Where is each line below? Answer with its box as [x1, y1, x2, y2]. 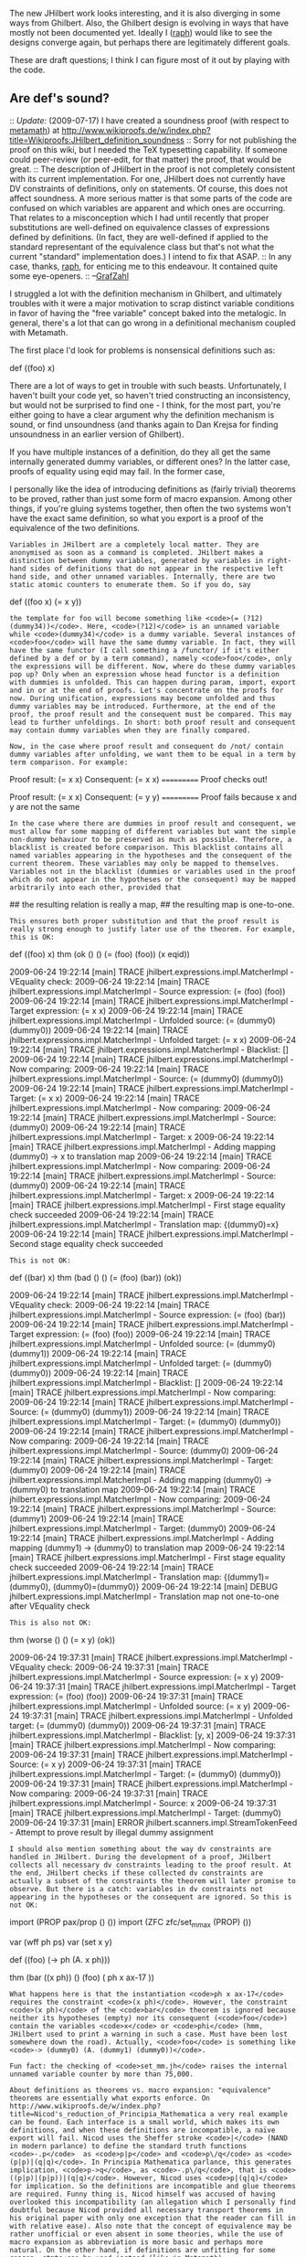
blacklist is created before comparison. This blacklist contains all [9, 843, 284, 852]
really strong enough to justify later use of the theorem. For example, [9, 924, 297, 933]
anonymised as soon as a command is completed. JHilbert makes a [9, 548, 263, 557]
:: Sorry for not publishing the [185, 134, 297, 145]
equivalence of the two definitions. [9, 522, 140, 533]
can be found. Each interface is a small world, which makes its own [9, 2117, 280, 2126]
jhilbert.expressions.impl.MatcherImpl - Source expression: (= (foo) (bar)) [9, 1309, 286, 1320]
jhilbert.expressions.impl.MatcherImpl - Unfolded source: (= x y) [9, 1700, 251, 1711]
